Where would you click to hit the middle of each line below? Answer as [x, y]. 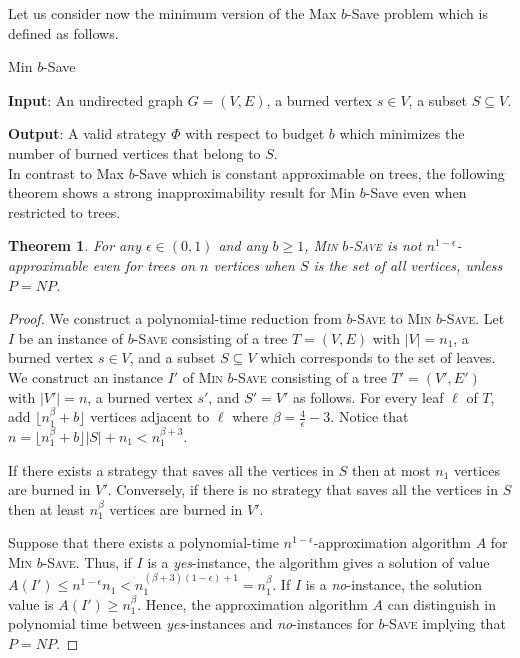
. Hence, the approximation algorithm [252, 603]
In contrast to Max [66, 172]
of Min [202, 376]
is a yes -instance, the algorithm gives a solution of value [318, 561]
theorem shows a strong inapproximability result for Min [182, 192]
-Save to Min [392, 318]
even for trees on [144, 264]
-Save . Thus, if [87, 561]
